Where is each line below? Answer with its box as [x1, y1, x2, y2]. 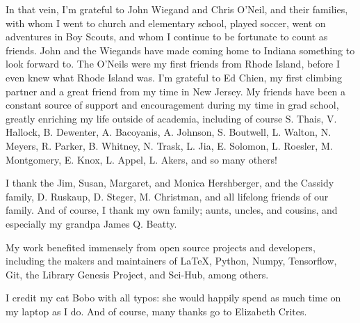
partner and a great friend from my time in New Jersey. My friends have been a [6, 84, 346, 98]
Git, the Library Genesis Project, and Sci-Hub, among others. [6, 267, 269, 281]
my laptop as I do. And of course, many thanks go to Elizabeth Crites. [6, 304, 307, 318]
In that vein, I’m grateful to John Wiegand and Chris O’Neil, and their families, [6, 2, 348, 16]
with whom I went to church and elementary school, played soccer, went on [6, 15, 326, 30]
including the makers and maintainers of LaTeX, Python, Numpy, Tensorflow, [6, 253, 337, 268]
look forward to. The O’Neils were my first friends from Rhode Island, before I [6, 56, 341, 71]
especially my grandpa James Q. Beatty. [6, 216, 177, 230]
